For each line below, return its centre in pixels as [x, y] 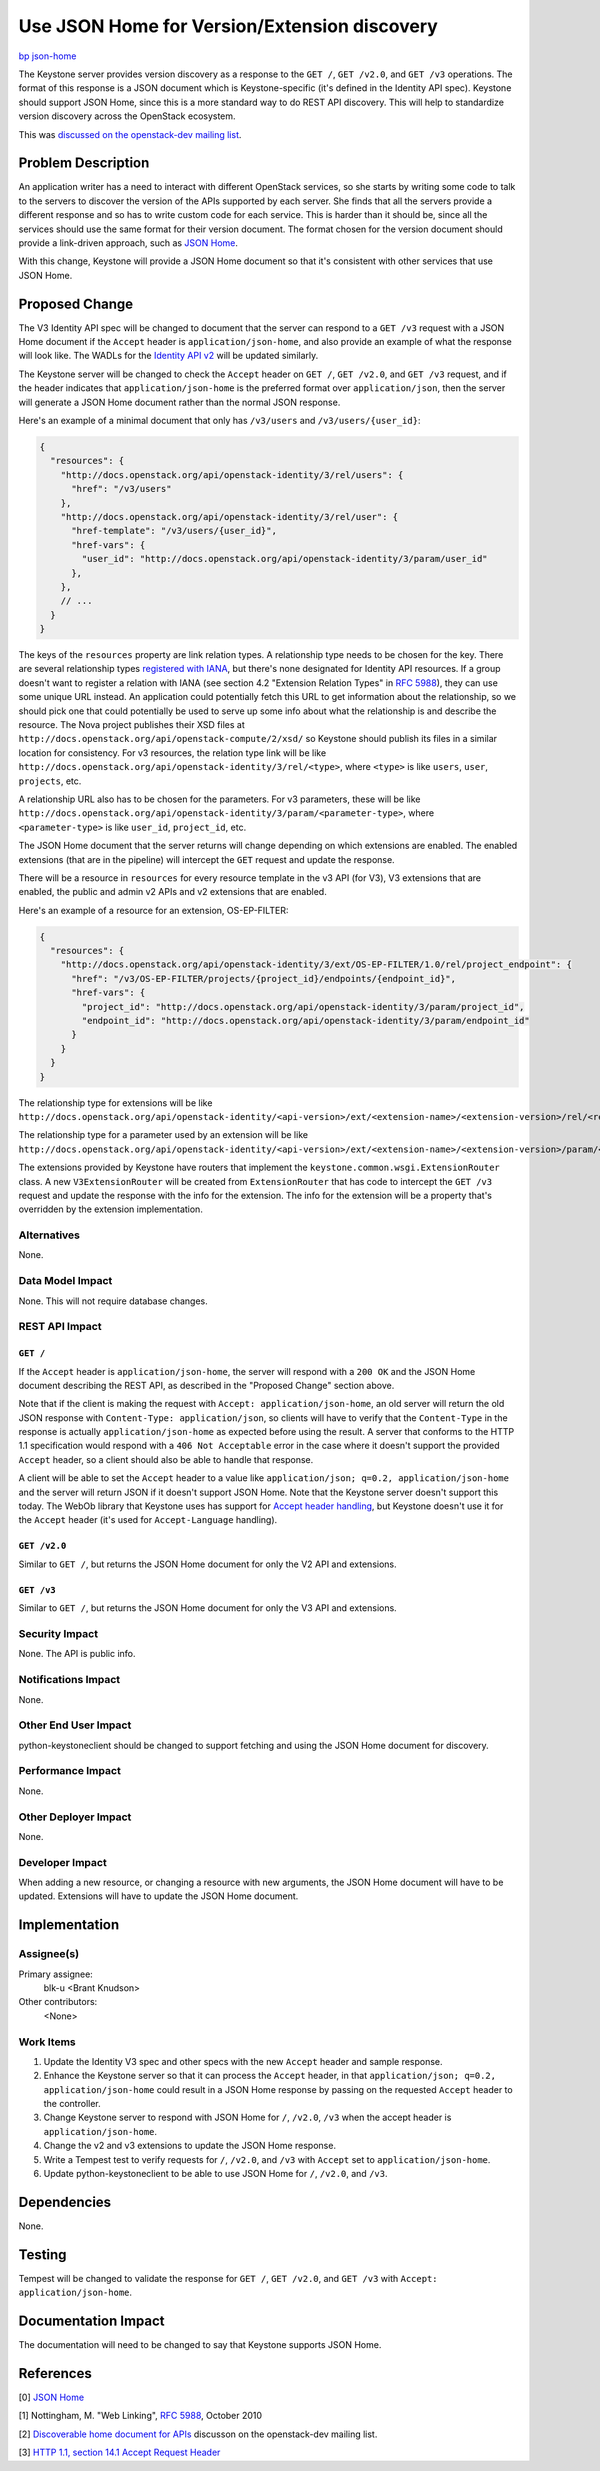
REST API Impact [60, 1327]
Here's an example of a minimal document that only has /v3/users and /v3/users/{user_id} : [219, 420]
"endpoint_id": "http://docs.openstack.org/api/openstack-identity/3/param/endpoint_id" [305, 1021]
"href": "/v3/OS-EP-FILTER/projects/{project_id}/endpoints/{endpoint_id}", [264, 978]
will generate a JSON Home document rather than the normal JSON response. [179, 402]
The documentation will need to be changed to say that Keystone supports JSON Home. [200, 2345]
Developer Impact [62, 1862]
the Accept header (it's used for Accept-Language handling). [148, 1520]
